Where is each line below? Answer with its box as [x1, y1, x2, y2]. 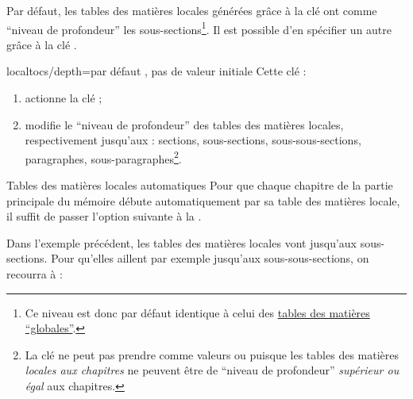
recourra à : [6, 266, 63, 282]
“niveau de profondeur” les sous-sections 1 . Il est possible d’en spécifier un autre [6, 18, 392, 37]
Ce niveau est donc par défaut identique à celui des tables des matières [25, 304, 370, 320]
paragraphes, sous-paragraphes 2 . [25, 148, 182, 167]
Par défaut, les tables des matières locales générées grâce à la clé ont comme [6, 2, 377, 18]
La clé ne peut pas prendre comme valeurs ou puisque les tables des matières [25, 346, 399, 363]
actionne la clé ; [25, 90, 102, 106]
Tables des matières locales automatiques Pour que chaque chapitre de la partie [6, 177, 393, 194]
